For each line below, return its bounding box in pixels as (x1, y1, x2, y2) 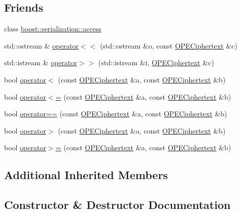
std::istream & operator (4, 57, 77, 68)
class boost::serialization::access (4, 23, 101, 34)
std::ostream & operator (4, 40, 79, 51)
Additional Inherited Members (4, 167, 168, 183)
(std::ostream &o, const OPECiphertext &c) (99, 40, 237, 51)
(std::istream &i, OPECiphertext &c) (98, 57, 214, 68)
